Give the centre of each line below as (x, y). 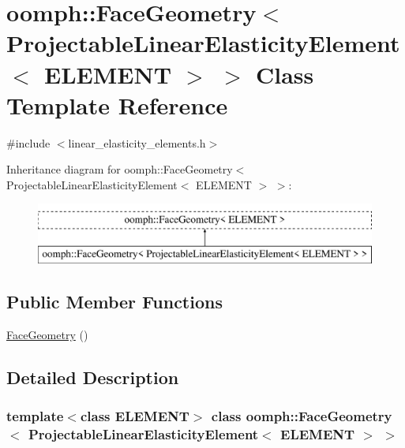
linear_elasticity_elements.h (137, 142)
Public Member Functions (114, 302)
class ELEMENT (135, 416)
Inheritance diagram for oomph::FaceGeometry (120, 169)
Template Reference (117, 105)
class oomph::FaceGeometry (302, 416)
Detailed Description (93, 377)
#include (28, 142)
